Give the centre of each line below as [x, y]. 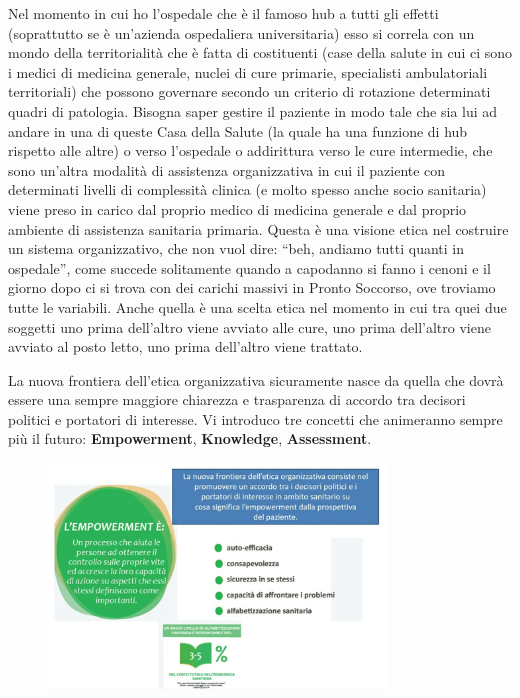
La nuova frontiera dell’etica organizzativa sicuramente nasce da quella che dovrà [256, 379]
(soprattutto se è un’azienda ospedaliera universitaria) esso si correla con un [241, 32]
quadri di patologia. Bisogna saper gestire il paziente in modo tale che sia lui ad [253, 110]
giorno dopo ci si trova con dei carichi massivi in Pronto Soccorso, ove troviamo [252, 287]
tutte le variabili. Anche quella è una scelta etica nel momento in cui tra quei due [257, 306]
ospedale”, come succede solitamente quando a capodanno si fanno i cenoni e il [249, 267]
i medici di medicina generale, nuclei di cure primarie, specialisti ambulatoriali [248, 71]
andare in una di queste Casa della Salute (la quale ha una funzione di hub [238, 130]
